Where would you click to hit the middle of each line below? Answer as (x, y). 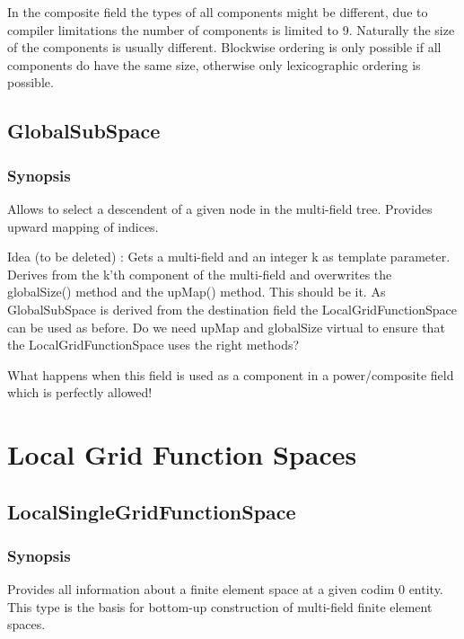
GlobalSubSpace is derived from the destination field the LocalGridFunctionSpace (232, 309)
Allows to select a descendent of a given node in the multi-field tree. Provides (220, 208)
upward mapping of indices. (83, 226)
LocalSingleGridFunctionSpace (152, 511)
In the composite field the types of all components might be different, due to (218, 12)
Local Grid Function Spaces (182, 454)
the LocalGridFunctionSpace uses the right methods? (153, 345)
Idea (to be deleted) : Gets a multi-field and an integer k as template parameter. (229, 257)
